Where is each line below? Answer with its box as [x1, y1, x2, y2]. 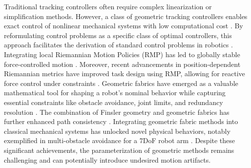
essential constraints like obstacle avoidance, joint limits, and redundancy [4, 97, 223, 107]
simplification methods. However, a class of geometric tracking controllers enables [4, 11, 248, 21]
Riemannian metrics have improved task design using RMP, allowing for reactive [4, 68, 245, 79]
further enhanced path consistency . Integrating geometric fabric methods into [4, 116, 238, 126]
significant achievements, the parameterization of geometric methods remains [4, 145, 234, 155]
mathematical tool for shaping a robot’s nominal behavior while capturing [4, 87, 226, 98]
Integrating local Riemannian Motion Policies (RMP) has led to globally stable [4, 49, 240, 59]
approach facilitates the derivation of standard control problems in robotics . [4, 40, 233, 50]
